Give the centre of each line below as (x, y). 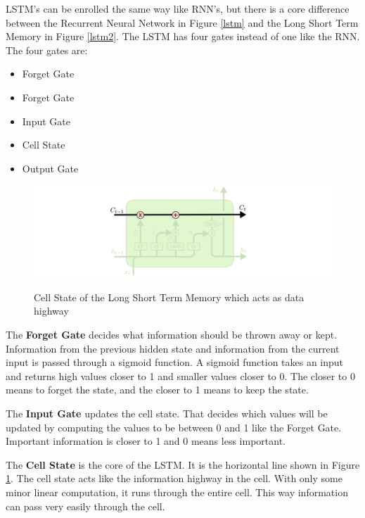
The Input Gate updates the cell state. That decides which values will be (167, 413)
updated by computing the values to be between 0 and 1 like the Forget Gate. (174, 427)
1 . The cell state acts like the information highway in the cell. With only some (174, 478)
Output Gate (50, 168)
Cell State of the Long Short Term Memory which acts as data (169, 297)
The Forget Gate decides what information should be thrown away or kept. (172, 334)
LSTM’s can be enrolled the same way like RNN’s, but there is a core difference (178, 8)
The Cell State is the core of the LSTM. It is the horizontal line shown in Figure (183, 464)
